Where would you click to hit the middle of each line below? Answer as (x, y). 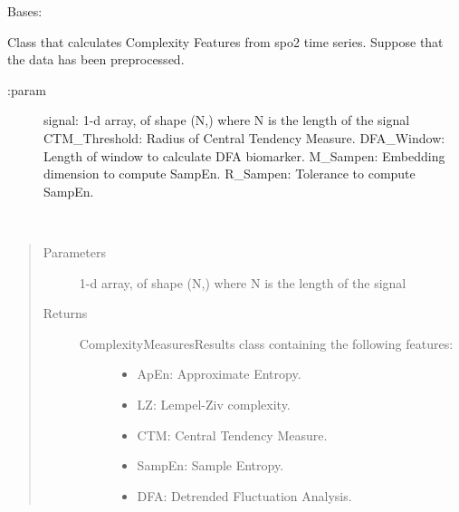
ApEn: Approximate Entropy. (219, 374)
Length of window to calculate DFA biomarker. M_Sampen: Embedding (244, 155)
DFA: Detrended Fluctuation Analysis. (244, 495)
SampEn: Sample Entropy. (210, 465)
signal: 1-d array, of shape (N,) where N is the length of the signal (227, 120)
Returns (65, 313)
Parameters (74, 251)
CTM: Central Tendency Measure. (232, 435)
